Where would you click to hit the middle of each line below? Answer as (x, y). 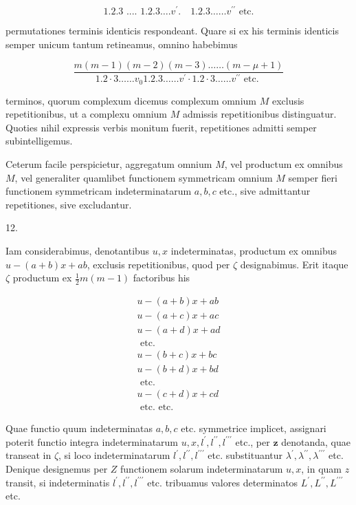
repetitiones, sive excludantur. (69, 204)
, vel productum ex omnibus (283, 164)
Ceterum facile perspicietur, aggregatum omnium (109, 164)
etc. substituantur (245, 455)
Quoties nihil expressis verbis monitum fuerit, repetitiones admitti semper (161, 127)
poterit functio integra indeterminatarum (92, 441)
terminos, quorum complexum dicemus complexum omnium (131, 100)
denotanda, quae (316, 441)
